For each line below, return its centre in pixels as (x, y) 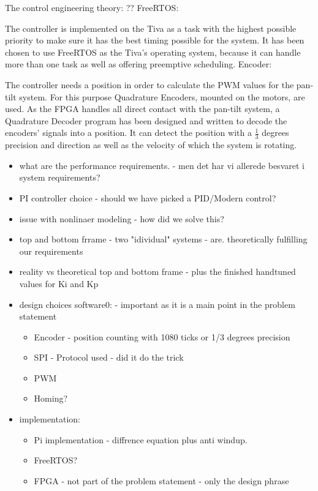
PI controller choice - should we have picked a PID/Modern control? (148, 197)
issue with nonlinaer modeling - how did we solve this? (122, 218)
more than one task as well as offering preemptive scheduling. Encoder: (138, 64)
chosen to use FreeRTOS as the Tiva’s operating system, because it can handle (153, 52)
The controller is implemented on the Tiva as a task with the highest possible (151, 28)
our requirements (51, 251)
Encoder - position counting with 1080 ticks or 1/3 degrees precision (162, 336)
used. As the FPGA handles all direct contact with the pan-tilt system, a (142, 109)
